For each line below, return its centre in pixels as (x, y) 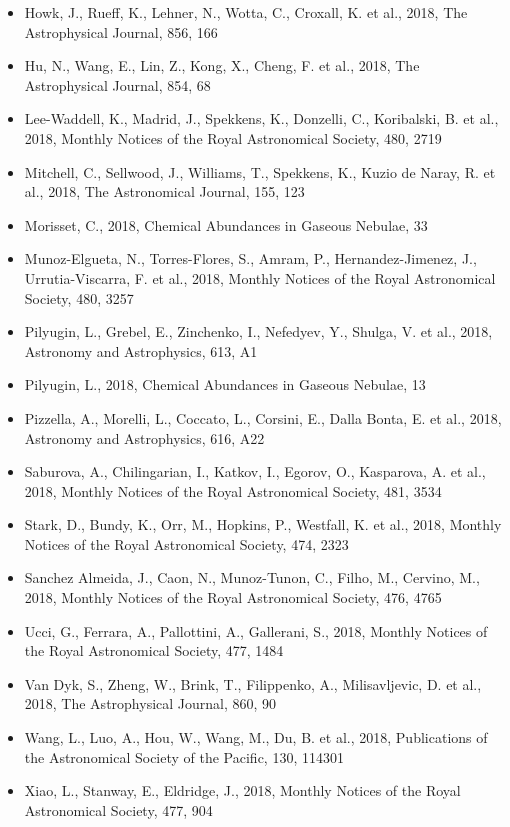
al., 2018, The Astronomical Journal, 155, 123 (164, 191)
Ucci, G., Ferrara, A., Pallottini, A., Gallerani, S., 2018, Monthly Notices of (256, 630)
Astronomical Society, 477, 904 (118, 809)
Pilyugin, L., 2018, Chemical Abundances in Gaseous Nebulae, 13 (225, 384)
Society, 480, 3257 (79, 297)
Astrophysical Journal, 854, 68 (117, 84)
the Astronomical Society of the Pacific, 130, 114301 (184, 756)
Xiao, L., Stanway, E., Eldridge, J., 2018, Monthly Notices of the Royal (242, 790)
